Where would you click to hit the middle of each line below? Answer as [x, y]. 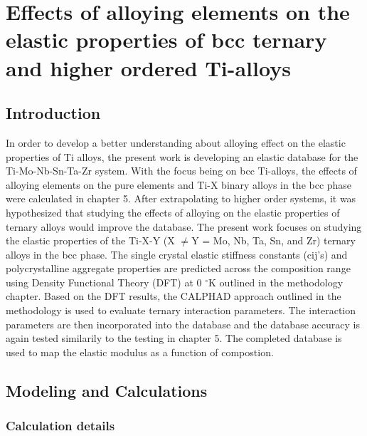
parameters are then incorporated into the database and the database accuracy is [183, 324]
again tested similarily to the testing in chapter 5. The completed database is [174, 338]
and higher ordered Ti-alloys [148, 67]
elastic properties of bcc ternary [166, 40]
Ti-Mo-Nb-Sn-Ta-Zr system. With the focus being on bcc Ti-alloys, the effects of [181, 171]
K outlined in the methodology [276, 282]
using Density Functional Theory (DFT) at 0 [104, 282]
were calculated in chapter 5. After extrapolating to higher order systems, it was [181, 198]
